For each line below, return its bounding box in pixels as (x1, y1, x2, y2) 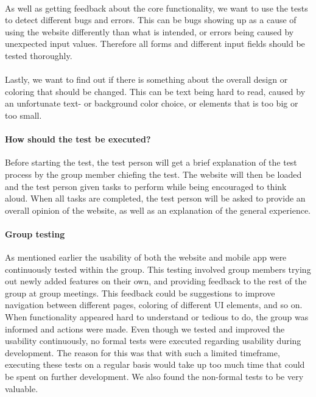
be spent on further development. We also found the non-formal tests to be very (5, 370, 304, 383)
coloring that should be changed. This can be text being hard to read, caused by (5, 85, 306, 97)
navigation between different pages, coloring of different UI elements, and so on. (5, 298, 303, 311)
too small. (5, 108, 42, 121)
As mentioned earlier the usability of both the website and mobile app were (5, 251, 287, 264)
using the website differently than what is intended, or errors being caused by (5, 25, 294, 38)
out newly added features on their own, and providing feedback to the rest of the (5, 275, 307, 287)
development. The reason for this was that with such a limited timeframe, (5, 346, 280, 359)
